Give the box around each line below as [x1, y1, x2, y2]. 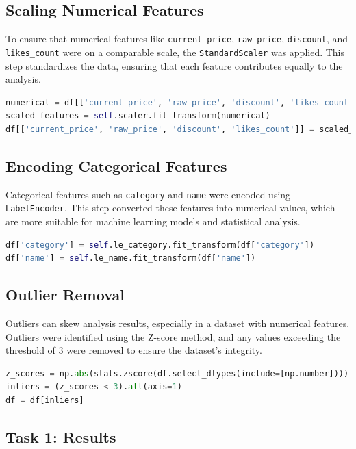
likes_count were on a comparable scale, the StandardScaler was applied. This [5, 44, 345, 59]
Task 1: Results [5, 426, 116, 447]
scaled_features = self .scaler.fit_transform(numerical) [5, 111, 270, 121]
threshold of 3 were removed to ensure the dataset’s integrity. [5, 343, 262, 357]
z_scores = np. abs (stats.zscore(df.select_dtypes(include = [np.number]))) [5, 368, 349, 379]
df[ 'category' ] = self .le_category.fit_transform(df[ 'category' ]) [5, 240, 315, 250]
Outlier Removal [5, 284, 125, 305]
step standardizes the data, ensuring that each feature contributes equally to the [5, 58, 343, 73]
